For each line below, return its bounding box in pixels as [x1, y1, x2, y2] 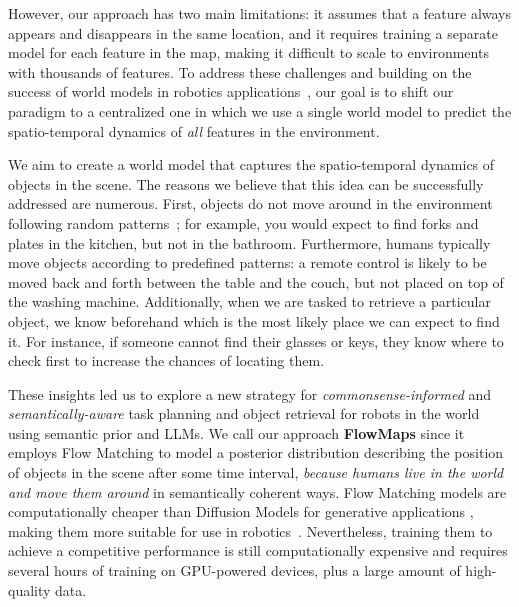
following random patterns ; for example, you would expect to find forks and [8, 212, 479, 233]
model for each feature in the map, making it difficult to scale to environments [8, 42, 489, 63]
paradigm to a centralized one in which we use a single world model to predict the [8, 100, 512, 121]
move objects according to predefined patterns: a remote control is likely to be [8, 252, 487, 273]
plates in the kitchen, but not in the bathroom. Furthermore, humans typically [8, 232, 491, 253]
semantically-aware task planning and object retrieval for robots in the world [8, 403, 480, 424]
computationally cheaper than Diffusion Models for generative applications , [8, 501, 474, 522]
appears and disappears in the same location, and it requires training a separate [8, 22, 498, 43]
